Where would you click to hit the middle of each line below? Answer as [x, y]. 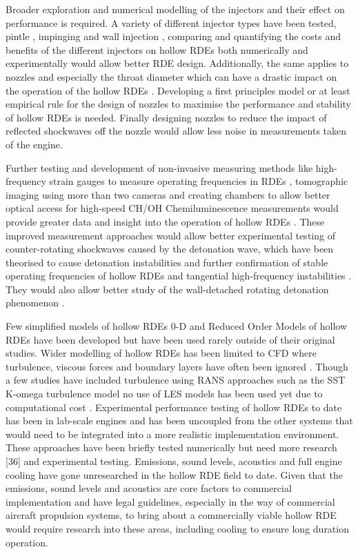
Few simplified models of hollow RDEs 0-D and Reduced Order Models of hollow [177, 326]
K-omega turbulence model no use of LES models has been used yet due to [164, 394]
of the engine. [34, 144]
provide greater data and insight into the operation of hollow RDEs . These [165, 221]
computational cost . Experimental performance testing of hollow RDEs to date [174, 407]
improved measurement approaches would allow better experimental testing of [170, 235]
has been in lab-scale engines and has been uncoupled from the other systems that [179, 421]
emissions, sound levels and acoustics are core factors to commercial [149, 488]
